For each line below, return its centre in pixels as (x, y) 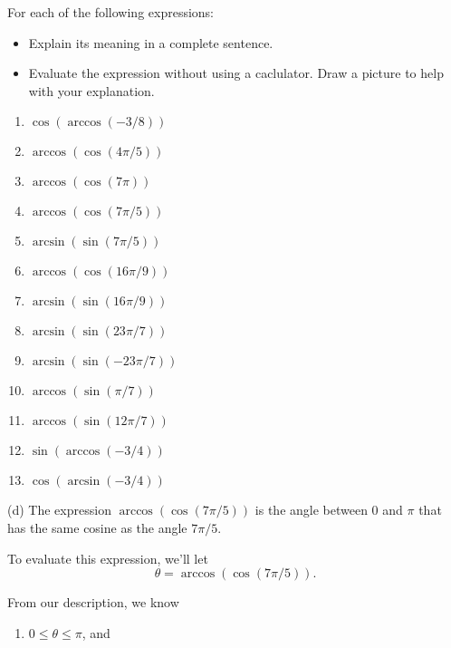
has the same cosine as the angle (97, 527)
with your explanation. (91, 90)
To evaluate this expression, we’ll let (108, 558)
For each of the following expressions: (111, 12)
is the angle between (311, 510)
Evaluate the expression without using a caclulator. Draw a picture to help (236, 73)
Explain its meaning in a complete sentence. (151, 42)
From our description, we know (93, 602)
